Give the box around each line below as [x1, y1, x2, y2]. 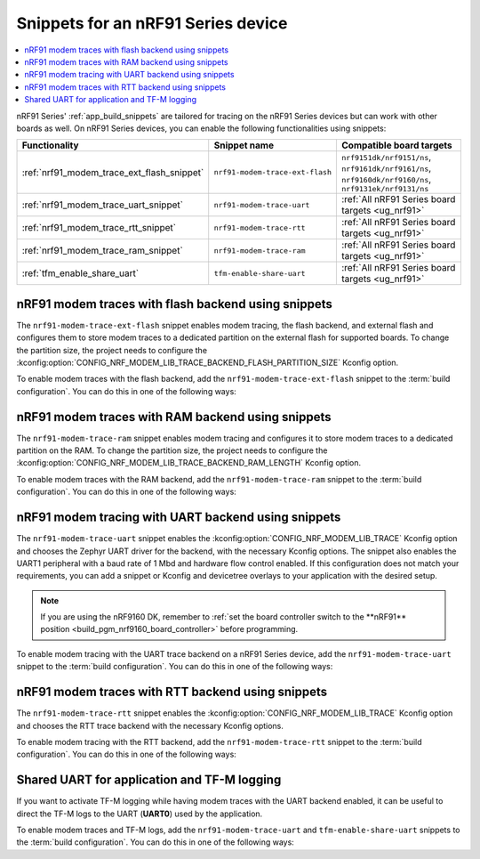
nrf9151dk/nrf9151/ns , [340, 151, 432, 164]
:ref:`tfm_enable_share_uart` [21, 267, 140, 280]
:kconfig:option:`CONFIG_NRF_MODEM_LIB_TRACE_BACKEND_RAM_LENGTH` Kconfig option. [16, 458, 362, 468]
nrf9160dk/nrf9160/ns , [340, 174, 432, 186]
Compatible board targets [340, 139, 452, 151]
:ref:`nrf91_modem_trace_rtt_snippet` [21, 222, 177, 234]
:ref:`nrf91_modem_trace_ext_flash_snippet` [21, 166, 204, 178]
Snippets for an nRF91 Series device [16, 13, 288, 33]
